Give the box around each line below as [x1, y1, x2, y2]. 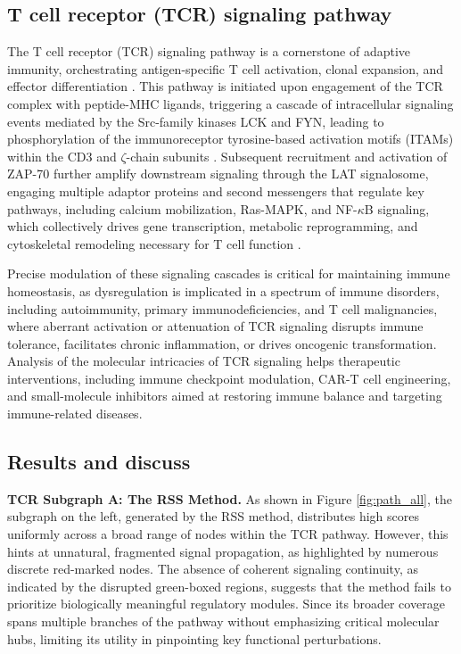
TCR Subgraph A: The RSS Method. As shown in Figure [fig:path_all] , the [7, 489, 452, 508]
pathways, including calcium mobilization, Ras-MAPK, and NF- [7, 199, 358, 218]
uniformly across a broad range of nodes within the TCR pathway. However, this [7, 525, 449, 543]
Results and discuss [7, 448, 191, 476]
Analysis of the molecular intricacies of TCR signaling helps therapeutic [7, 352, 400, 370]
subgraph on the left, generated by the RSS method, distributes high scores [7, 507, 419, 526]
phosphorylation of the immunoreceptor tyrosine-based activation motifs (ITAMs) [7, 129, 454, 148]
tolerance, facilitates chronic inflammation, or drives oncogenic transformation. [7, 334, 437, 352]
